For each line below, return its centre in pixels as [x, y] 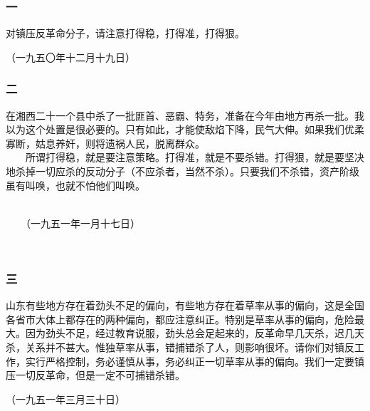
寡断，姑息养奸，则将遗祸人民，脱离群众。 [105, 143]
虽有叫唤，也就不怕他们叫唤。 [75, 185]
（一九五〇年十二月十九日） [70, 57]
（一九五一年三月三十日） [65, 399]
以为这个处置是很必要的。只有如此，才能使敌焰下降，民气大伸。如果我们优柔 [185, 129]
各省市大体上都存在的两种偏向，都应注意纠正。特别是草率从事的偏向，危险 [180, 319]
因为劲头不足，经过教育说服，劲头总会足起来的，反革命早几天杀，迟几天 [195, 333]
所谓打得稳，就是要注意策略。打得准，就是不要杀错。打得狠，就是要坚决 [195, 157]
